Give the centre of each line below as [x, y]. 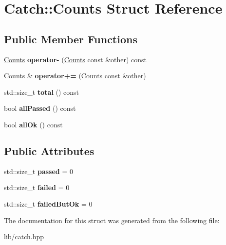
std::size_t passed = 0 [39, 171]
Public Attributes [49, 150]
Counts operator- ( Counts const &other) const [75, 59]
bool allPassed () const [40, 108]
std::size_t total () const [42, 92]
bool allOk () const [33, 124]
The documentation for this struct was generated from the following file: [112, 220]
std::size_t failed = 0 [37, 187]
